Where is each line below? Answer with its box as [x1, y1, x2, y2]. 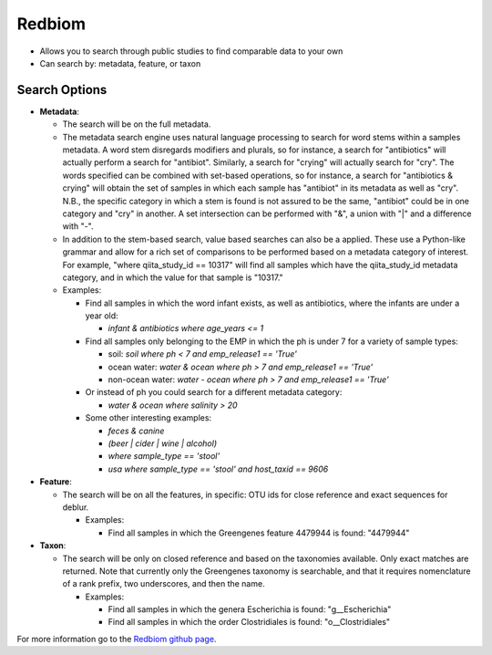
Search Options [16, 82, 108, 98]
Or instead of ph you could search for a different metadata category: [85, 387, 343, 398]
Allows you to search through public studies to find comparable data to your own [39, 46, 343, 57]
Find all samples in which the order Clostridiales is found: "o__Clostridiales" [108, 617, 391, 628]
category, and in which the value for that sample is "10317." [62, 272, 284, 283]
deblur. [62, 502, 89, 513]
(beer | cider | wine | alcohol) [108, 438, 218, 449]
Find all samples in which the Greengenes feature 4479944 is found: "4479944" [108, 527, 410, 538]
